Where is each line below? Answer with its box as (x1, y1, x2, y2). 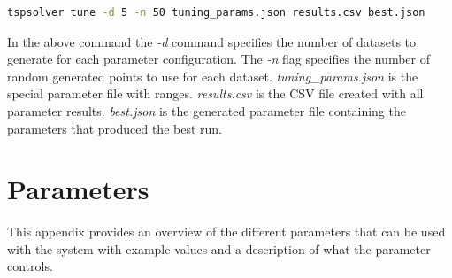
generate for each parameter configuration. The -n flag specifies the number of (7, 50, 430, 68)
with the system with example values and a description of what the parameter (7, 239, 431, 258)
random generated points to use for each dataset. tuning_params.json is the (7, 66, 418, 85)
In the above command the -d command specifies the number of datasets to (7, 32, 417, 50)
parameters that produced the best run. (7, 119, 222, 137)
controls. (7, 257, 53, 275)
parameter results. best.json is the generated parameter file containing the (7, 101, 406, 120)
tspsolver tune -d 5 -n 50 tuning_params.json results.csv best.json (7, 6, 425, 19)
